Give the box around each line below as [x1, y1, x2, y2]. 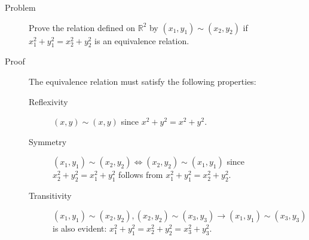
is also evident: [53, 221, 107, 234]
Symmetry [29, 135, 67, 147]
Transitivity [29, 189, 72, 202]
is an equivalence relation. [94, 34, 189, 47]
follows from [118, 168, 163, 181]
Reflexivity [29, 95, 68, 107]
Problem [5, 1, 36, 13]
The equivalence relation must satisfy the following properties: [29, 75, 256, 87]
